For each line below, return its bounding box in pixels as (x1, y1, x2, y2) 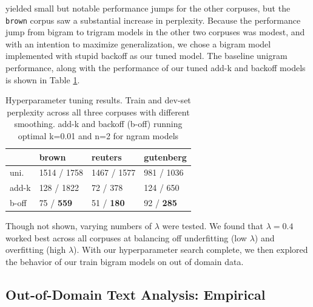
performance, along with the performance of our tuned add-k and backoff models (5, 61, 306, 74)
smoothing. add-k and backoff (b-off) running (14, 117, 183, 130)
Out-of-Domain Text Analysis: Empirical (5, 285, 266, 303)
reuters (91, 150, 122, 163)
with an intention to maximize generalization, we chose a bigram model (5, 37, 271, 50)
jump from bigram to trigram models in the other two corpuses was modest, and (5, 26, 305, 38)
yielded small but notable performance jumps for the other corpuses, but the (5, 2, 291, 14)
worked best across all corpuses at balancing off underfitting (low (5, 231, 247, 244)
